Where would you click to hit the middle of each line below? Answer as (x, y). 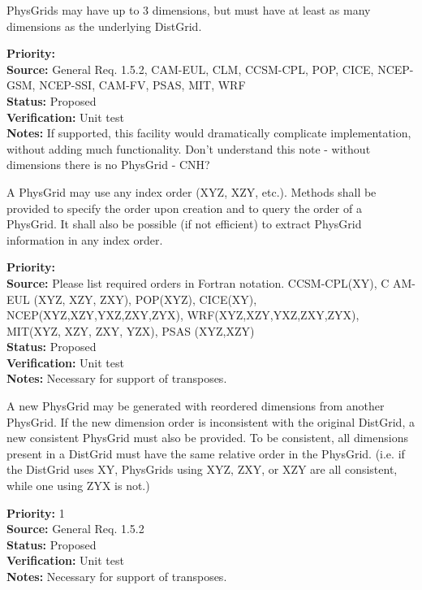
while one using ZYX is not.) (78, 486)
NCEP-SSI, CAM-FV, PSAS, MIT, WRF (142, 85)
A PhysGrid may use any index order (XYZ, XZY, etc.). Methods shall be (192, 191)
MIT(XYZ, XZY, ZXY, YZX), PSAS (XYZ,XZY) (131, 330)
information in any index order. (85, 239)
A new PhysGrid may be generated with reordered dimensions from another (196, 406)
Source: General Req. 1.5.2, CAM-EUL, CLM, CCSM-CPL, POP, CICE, (190, 69)
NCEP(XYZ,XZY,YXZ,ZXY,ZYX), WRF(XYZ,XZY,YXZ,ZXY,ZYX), (183, 315)
